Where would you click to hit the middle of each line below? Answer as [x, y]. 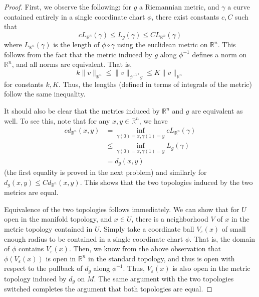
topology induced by [35, 278]
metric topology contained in [48, 229]
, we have [153, 120]
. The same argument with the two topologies [164, 278]
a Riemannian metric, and [179, 7]
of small [234, 229]
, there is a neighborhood [170, 219]
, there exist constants [185, 16]
